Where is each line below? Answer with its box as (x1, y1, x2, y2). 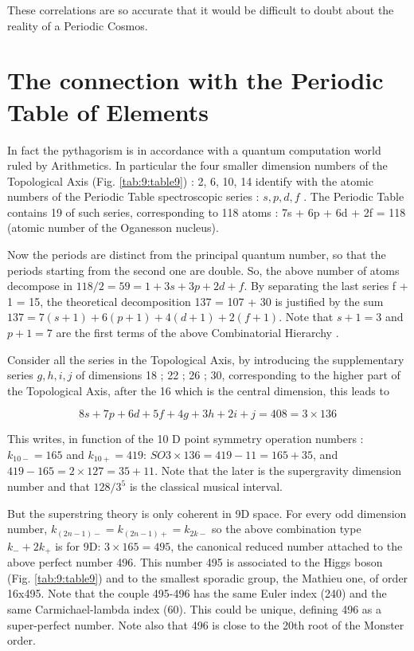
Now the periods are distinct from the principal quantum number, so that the (7, 246, 386, 263)
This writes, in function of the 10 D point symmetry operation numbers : (7, 430, 364, 447)
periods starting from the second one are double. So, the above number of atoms (7, 261, 400, 278)
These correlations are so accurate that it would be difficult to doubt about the (7, 2, 394, 18)
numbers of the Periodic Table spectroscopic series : (7, 188, 260, 205)
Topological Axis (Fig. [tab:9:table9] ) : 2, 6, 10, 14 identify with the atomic (7, 172, 373, 189)
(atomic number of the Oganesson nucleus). (7, 219, 219, 236)
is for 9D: (55, 537, 101, 554)
